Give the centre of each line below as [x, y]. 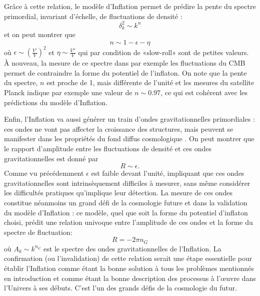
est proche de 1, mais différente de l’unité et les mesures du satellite [150, 82]
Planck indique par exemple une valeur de [68, 92]
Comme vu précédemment [44, 173]
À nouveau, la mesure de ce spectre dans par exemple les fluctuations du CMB [125, 63]
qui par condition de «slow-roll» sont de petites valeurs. [163, 52]
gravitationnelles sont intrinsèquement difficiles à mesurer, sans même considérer [127, 183]
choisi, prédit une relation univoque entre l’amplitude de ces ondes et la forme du [128, 222]
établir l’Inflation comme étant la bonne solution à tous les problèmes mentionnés [129, 268]
